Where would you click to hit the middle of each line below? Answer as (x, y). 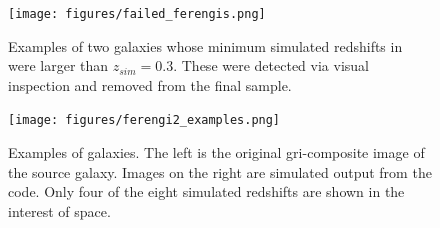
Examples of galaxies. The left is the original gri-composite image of (216, 152)
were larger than (58, 65)
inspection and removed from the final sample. (150, 84)
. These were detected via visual (271, 65)
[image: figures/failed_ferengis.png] (137, 14)
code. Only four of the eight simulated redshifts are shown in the (206, 191)
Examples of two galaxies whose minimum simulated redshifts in (205, 45)
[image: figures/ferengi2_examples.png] (144, 120)
